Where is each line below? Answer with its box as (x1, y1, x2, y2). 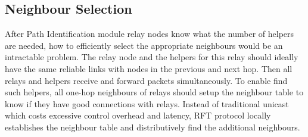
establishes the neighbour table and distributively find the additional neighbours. (5, 120, 300, 133)
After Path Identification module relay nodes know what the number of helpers (5, 27, 294, 40)
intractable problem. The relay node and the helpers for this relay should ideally (5, 51, 298, 63)
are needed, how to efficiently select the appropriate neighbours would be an (5, 39, 283, 51)
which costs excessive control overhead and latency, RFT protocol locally (5, 109, 271, 122)
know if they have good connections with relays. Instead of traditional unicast (5, 97, 289, 110)
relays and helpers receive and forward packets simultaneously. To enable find (5, 74, 288, 86)
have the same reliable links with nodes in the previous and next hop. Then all (5, 62, 293, 74)
